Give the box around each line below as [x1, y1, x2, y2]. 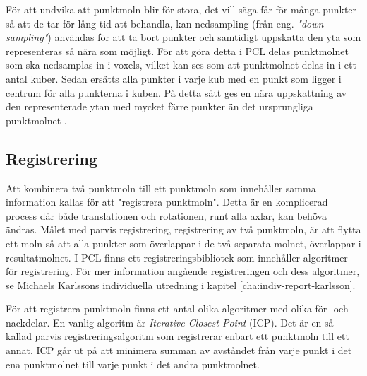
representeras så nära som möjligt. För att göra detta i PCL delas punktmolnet [6, 43, 349, 58]
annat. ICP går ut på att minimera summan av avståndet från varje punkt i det [6, 343, 352, 358]
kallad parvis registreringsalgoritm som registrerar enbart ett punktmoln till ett [6, 329, 349, 343]
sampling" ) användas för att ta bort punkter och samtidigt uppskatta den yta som [6, 30, 361, 45]
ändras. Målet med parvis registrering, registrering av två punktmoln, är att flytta [6, 222, 361, 237]
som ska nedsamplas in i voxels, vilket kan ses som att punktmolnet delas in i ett [6, 57, 356, 72]
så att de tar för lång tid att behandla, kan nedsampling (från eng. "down [6, 16, 324, 30]
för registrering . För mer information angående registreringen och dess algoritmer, [6, 264, 360, 278]
